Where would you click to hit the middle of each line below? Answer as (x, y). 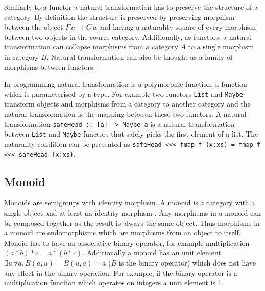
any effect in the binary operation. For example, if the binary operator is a (121, 272)
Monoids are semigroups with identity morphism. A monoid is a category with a (130, 203)
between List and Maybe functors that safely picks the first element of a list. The (131, 134)
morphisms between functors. (50, 67)
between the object (34, 27)
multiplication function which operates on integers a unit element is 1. (114, 283)
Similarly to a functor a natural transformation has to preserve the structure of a (131, 7)
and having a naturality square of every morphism (178, 27)
